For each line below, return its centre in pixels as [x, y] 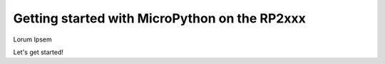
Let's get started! [38, 52]
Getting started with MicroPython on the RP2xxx [159, 18]
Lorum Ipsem [33, 39]
